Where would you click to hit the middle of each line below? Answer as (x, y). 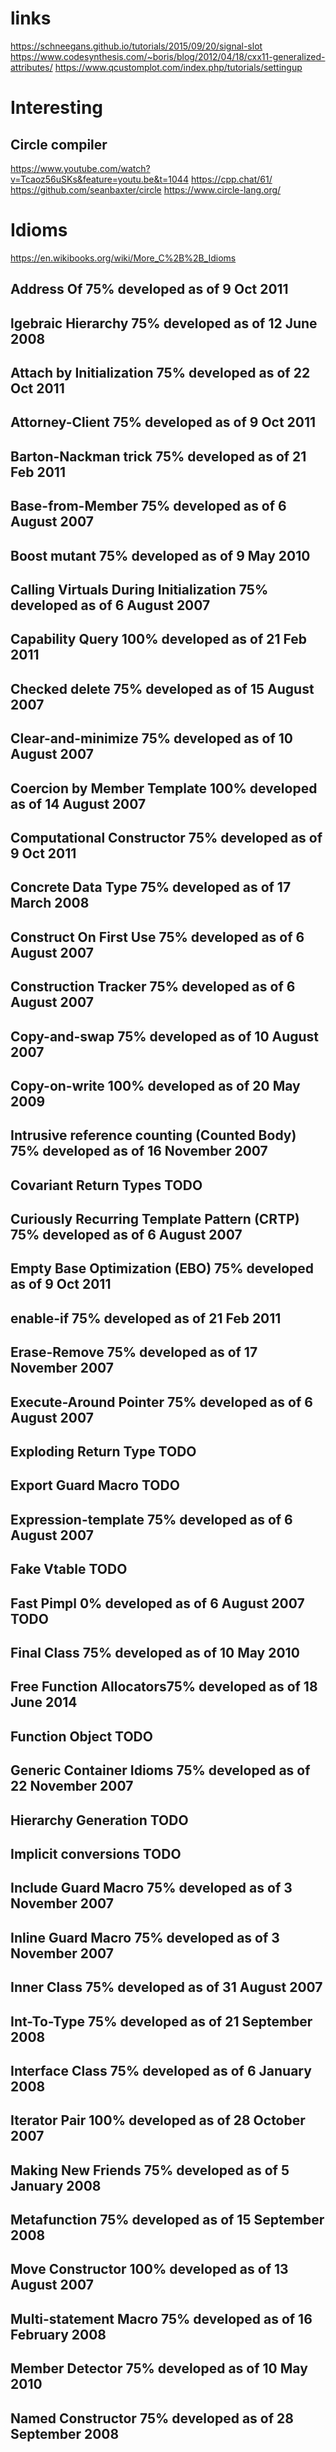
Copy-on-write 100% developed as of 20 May (155, 1085)
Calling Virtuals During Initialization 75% (139, 590)
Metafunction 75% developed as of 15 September (167, 2220)
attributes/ (31, 67)
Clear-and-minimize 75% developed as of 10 (151, 738)
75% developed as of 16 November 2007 (139, 1151)
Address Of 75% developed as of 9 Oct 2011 (149, 289)
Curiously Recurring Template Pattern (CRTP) (155, 1219)
